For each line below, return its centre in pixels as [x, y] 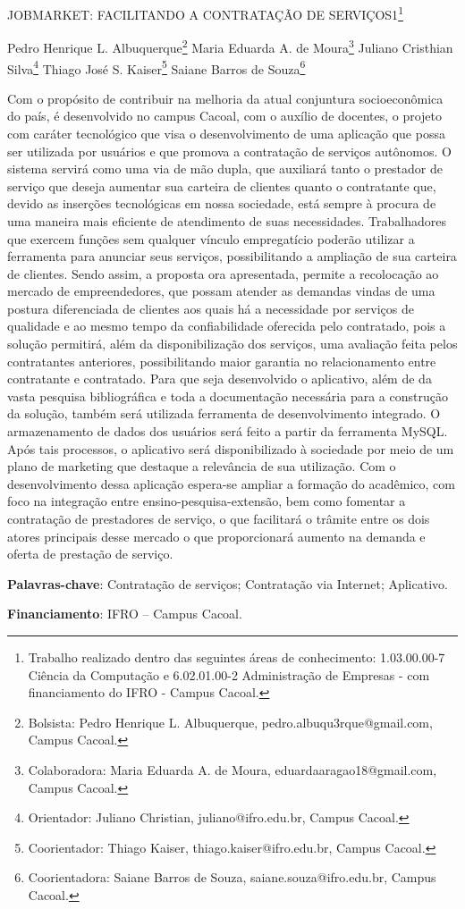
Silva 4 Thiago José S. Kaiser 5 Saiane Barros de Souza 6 [156, 67]
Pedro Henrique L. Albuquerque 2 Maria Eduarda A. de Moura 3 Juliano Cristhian [230, 46]
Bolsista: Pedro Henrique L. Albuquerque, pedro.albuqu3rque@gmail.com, [230, 722]
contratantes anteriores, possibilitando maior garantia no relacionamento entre [222, 361]
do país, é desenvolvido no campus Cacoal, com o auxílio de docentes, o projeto [225, 116]
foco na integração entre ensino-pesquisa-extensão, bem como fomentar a [207, 501]
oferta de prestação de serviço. [90, 554]
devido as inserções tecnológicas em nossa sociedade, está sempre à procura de [222, 203]
